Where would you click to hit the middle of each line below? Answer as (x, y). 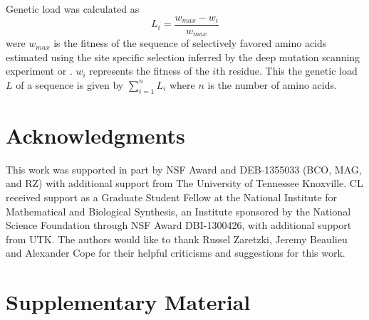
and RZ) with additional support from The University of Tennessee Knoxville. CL (184, 183)
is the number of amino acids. (272, 84)
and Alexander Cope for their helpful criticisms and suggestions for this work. (176, 253)
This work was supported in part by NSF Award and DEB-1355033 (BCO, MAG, (184, 169)
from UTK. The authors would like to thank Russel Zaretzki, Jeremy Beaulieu (177, 239)
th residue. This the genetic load (287, 71)
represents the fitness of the (149, 71)
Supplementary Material (128, 302)
